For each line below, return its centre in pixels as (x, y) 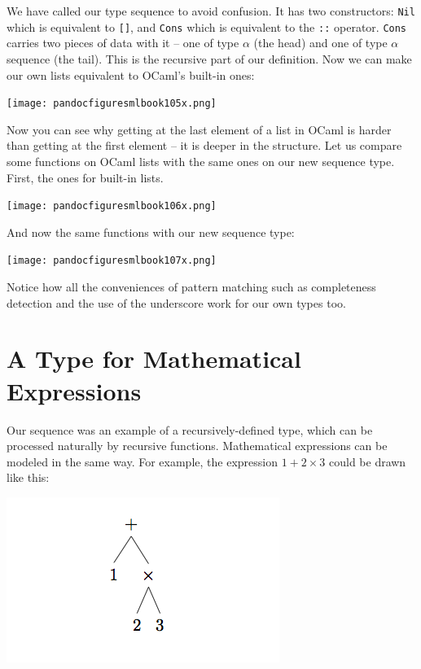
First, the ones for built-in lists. (85, 177)
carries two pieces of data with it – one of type (123, 43)
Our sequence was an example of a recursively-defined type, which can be (190, 429)
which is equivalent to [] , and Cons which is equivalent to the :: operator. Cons (207, 26)
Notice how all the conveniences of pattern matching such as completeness (191, 287)
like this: (28, 477)
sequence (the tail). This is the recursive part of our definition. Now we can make (209, 58)
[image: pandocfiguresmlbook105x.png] (112, 104)
